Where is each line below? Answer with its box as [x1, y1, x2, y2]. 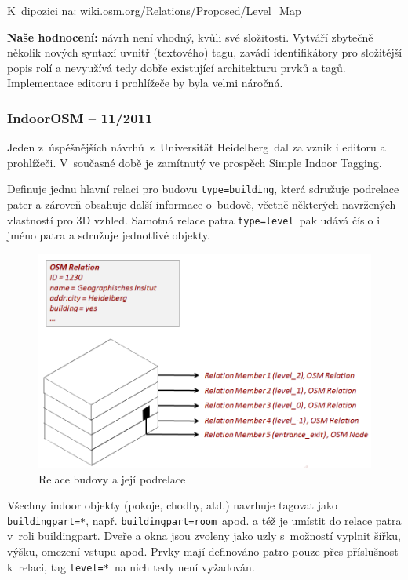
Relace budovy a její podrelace [38, 470, 186, 487]
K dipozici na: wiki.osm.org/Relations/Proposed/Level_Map [7, 2, 301, 18]
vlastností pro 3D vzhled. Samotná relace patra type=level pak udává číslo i [7, 211, 381, 228]
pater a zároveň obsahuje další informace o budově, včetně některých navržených [7, 196, 396, 213]
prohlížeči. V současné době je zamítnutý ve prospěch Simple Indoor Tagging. [7, 154, 382, 170]
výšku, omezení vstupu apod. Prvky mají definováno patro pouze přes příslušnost [7, 543, 399, 560]
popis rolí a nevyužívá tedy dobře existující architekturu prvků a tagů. [7, 59, 346, 75]
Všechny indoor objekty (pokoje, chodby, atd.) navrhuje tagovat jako [7, 497, 337, 513]
